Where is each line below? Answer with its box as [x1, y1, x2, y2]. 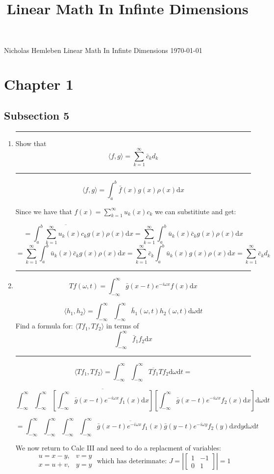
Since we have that [15, 206, 72, 216]
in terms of [106, 321, 139, 331]
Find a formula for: [15, 321, 73, 331]
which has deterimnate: [97, 458, 167, 465]
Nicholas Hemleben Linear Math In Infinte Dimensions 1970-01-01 [4, 45, 202, 55]
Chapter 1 [4, 74, 74, 94]
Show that [15, 138, 47, 148]
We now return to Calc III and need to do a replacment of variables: [15, 442, 221, 452]
